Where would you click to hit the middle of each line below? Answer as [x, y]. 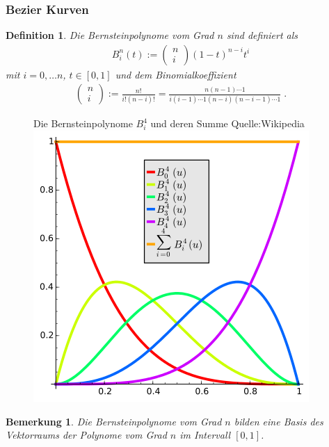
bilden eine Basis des [279, 421]
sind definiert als [262, 35]
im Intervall [205, 435]
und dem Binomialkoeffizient [176, 74]
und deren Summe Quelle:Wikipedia [227, 123]
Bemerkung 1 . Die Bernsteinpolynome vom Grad [114, 421]
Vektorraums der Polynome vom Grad [86, 435]
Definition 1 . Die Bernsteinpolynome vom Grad [110, 35]
